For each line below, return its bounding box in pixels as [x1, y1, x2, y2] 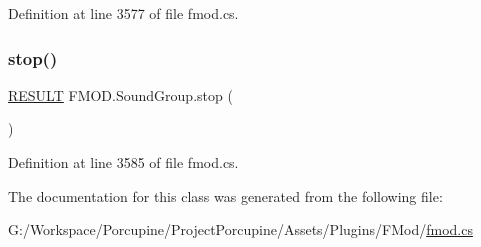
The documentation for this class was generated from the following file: [8, 185, 443, 206]
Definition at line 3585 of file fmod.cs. [8, 152, 239, 172]
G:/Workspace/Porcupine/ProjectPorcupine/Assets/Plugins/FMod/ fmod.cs [8, 219, 473, 240]
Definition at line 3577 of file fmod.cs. [8, 3, 239, 23]
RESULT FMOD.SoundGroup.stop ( [8, 84, 233, 105]
